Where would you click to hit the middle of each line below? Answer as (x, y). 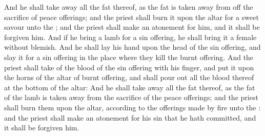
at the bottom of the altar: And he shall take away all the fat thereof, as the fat (130, 87)
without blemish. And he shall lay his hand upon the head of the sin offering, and (132, 47)
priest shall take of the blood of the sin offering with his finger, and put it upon (129, 67)
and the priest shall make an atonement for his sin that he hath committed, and (130, 117)
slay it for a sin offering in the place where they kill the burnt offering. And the (129, 57)
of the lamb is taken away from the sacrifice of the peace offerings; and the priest (131, 97)
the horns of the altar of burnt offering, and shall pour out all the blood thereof (129, 77)
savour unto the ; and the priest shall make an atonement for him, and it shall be (132, 27)
